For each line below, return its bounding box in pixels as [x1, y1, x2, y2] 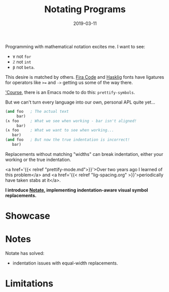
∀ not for [12, 53, 31, 59]
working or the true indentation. [5, 156, 71, 163]
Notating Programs [44, 4, 126, 15]
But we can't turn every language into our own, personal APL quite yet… [5, 99, 155, 105]
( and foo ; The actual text [5, 109, 69, 114]
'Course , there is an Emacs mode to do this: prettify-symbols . [5, 89, 135, 95]
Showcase [5, 210, 51, 222]
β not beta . [12, 64, 35, 70]
